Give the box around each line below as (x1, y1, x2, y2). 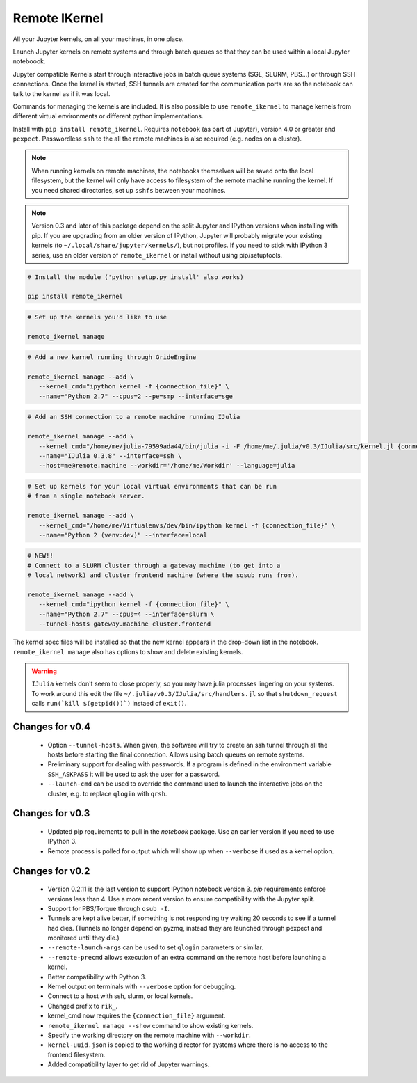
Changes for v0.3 (13, 807, 90, 819)
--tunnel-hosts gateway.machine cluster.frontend (38, 620, 211, 628)
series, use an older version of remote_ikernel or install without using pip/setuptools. (31, 251, 283, 259)
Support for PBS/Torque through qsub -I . (47, 904, 170, 912)
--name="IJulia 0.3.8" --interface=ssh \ (38, 452, 182, 459)
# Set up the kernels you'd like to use (27, 313, 167, 321)
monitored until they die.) (47, 933, 120, 942)
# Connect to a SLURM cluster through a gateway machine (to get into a (27, 561, 281, 569)
